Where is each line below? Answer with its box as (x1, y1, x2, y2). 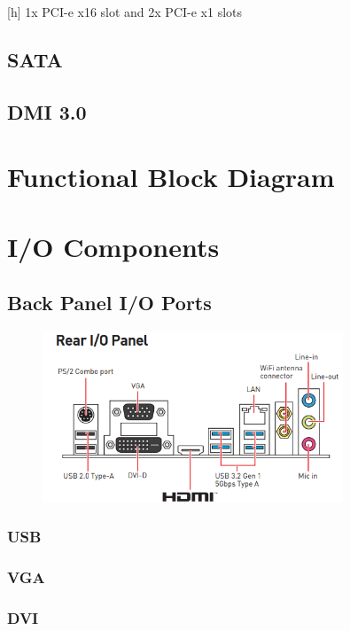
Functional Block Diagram (7, 159, 335, 195)
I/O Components (7, 228, 220, 264)
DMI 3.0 (7, 97, 87, 125)
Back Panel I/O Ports (7, 289, 212, 316)
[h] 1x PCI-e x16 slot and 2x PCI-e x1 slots (7, 3, 243, 20)
